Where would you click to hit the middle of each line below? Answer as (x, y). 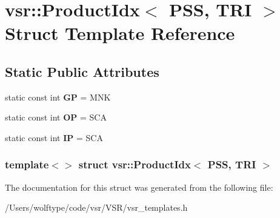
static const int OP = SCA (56, 117)
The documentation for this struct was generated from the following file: (139, 187)
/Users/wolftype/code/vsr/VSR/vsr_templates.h (96, 207)
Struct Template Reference (120, 33)
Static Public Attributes (82, 71)
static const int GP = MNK (58, 97)
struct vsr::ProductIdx (135, 164)
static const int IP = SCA (54, 137)
